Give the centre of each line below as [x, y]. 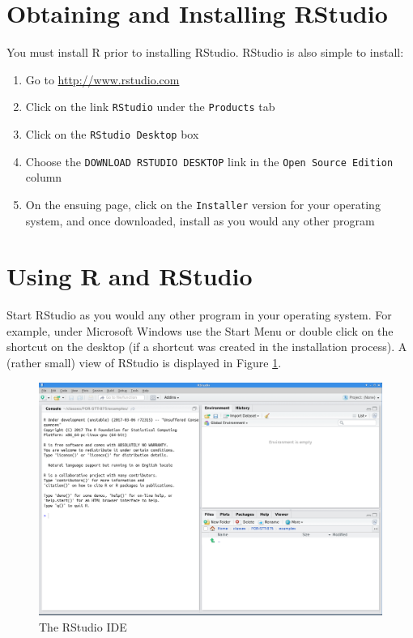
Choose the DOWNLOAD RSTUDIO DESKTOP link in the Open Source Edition [209, 161]
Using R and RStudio [130, 276]
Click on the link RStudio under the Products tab [150, 107]
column [44, 177]
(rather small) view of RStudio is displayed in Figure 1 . [144, 363]
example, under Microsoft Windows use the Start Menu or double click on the [200, 330]
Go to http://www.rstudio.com [102, 79]
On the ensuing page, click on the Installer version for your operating [203, 204]
